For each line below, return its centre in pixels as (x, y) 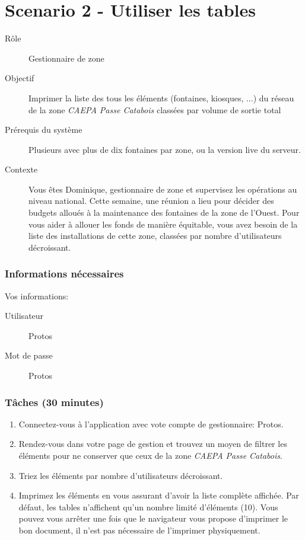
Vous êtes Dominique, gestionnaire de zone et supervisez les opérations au (163, 189)
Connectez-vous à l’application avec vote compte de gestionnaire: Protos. (151, 424)
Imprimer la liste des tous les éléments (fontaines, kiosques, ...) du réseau (161, 98)
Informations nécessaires (64, 274)
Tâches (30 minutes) (54, 402)
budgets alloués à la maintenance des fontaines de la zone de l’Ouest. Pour (164, 213)
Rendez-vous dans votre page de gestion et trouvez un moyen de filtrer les (153, 444)
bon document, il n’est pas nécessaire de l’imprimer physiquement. (139, 530)
